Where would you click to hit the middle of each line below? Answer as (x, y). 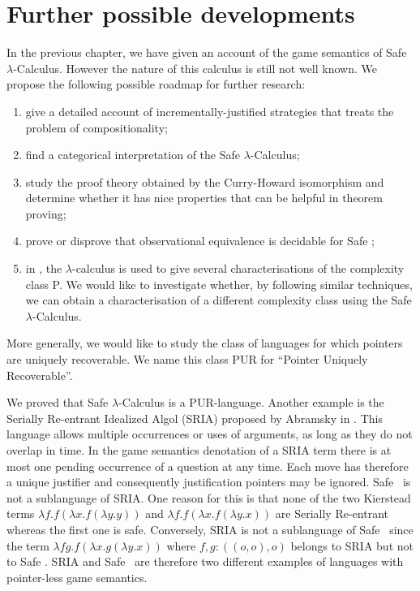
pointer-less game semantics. (77, 577)
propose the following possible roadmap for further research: (156, 84)
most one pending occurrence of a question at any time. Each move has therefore (208, 466)
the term (28, 545)
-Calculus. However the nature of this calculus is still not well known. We (195, 68)
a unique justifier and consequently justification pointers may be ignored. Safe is (209, 482)
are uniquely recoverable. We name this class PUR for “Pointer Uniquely (187, 359)
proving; (46, 213)
